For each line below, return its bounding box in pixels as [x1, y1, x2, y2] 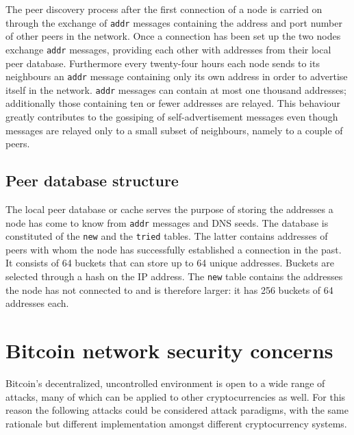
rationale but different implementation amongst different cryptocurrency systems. [5, 416, 347, 430]
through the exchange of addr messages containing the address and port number [5, 15, 342, 29]
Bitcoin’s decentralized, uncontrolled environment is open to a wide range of [5, 376, 325, 390]
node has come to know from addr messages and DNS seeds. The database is [5, 215, 329, 229]
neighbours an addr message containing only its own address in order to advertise [5, 69, 348, 84]
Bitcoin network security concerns [5, 336, 333, 364]
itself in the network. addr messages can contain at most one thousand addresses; [5, 82, 346, 97]
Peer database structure [5, 170, 179, 191]
